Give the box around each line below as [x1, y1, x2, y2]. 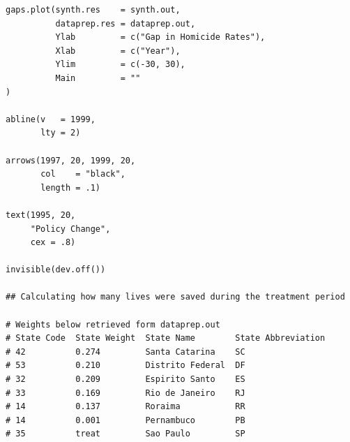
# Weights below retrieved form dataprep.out [6, 319, 220, 330]
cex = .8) [30, 237, 76, 248]
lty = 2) [40, 128, 81, 138]
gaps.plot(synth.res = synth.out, [6, 5, 181, 15]
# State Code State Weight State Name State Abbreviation [6, 333, 326, 344]
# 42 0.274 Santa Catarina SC [6, 346, 245, 357]
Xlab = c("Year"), [55, 45, 181, 56]
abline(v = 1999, [6, 114, 96, 124]
